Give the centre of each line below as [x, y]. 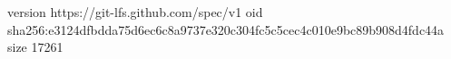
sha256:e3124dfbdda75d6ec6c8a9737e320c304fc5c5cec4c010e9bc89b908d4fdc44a [226, 29]
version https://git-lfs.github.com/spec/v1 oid [135, 12]
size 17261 [35, 47]
